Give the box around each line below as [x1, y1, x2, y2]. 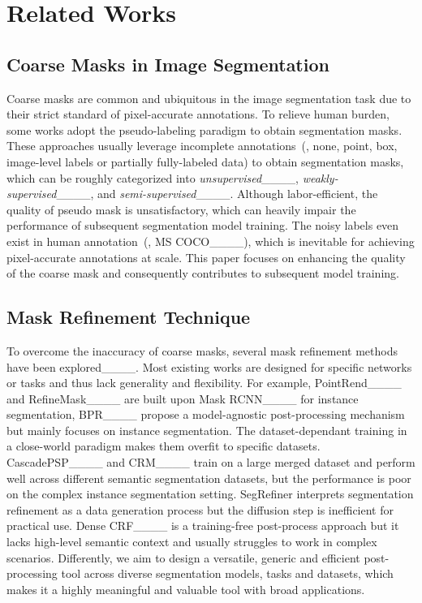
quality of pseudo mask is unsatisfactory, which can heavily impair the [6, 200, 356, 218]
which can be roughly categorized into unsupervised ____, [6, 169, 299, 186]
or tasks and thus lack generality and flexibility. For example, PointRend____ [6, 374, 402, 391]
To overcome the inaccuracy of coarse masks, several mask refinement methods [6, 342, 398, 359]
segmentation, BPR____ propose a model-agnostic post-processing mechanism [6, 406, 405, 423]
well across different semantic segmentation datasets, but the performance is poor [6, 469, 411, 486]
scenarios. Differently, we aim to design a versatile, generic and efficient [6, 549, 360, 566]
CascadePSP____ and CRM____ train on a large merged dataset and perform [6, 454, 416, 471]
